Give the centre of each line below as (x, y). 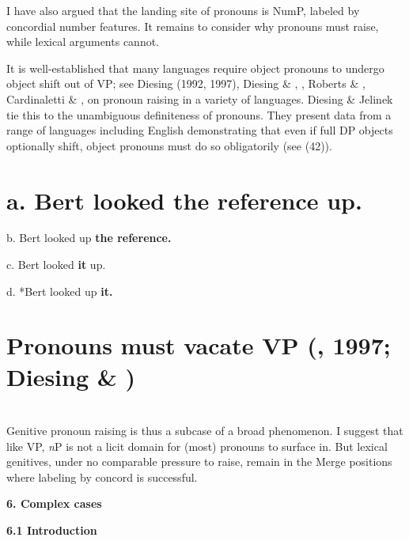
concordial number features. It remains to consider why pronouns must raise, (193, 26)
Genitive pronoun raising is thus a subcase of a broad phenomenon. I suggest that (205, 430)
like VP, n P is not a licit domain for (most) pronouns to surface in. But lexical (197, 446)
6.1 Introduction (52, 530)
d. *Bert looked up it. (60, 291)
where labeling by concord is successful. (102, 477)
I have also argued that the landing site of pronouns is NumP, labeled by (183, 10)
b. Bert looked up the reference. (89, 238)
